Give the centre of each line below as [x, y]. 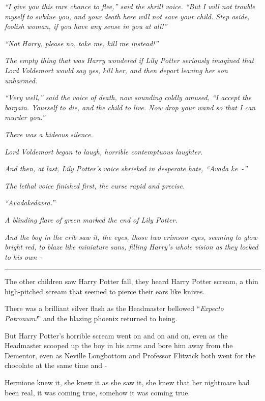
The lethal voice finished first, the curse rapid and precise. [95, 185]
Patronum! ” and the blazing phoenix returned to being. [91, 318]
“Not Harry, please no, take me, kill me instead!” [82, 43]
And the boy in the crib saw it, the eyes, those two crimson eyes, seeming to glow [131, 237]
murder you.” [25, 117]
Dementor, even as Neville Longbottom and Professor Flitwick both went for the [130, 355]
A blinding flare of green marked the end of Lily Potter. [91, 219]
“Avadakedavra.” [30, 203]
